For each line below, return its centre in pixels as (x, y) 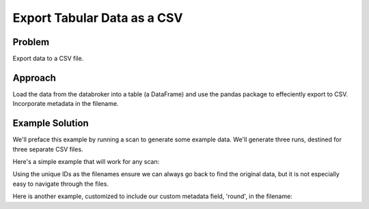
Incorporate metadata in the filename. (66, 104)
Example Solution (51, 123)
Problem (31, 42)
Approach (34, 78)
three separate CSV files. (48, 149)
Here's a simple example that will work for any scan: (86, 162)
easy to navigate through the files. (61, 184)
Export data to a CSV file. (48, 59)
